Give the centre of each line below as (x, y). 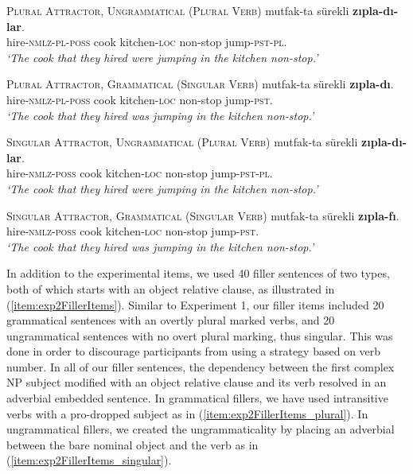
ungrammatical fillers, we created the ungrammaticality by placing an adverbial (201, 429)
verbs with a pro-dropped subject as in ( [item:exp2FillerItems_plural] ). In (187, 413)
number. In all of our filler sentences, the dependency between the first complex (201, 366)
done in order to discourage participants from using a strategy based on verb (194, 351)
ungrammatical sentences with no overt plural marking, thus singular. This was (200, 335)
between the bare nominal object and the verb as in (132, 444)
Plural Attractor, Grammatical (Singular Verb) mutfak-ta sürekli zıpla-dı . (200, 84)
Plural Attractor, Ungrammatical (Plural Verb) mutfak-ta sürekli (178, 10)
